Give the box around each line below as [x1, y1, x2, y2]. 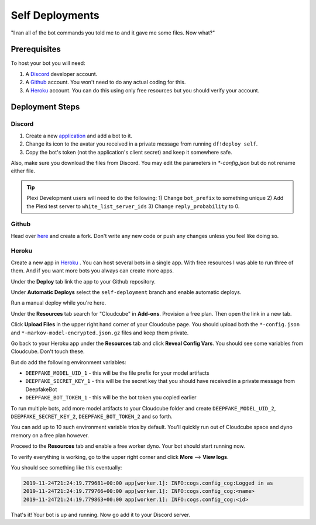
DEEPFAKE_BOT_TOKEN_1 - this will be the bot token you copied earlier [25, 394, 197, 401]
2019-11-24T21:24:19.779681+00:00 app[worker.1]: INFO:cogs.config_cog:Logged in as [23, 479, 273, 486]
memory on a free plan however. [11, 431, 89, 438]
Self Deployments [11, 9, 99, 22]
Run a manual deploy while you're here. [11, 299, 107, 306]
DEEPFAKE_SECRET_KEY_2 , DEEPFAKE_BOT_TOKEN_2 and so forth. [11, 413, 173, 420]
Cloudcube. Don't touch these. [11, 348, 85, 355]
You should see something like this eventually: [11, 464, 122, 471]
